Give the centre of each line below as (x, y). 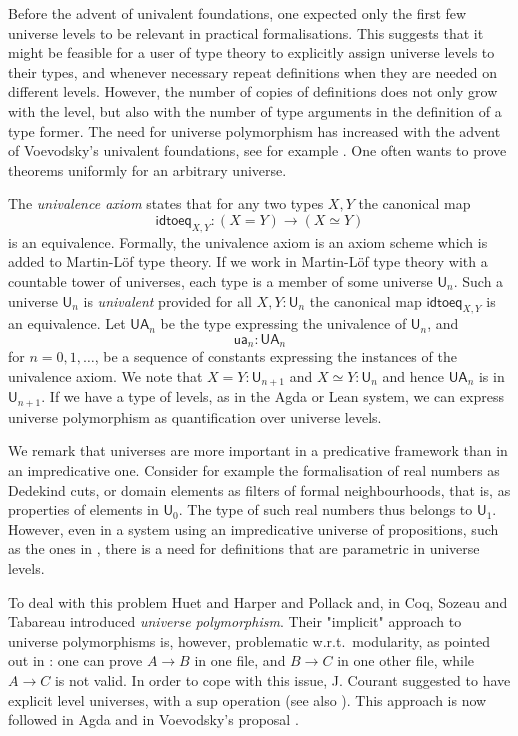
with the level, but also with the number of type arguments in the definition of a (255, 110)
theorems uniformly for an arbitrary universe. (147, 169)
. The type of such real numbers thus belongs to (325, 509)
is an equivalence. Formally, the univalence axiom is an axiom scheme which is (248, 241)
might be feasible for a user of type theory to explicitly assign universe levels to (251, 52)
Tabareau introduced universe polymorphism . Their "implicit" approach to (235, 621)
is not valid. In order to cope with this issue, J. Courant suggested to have (282, 679)
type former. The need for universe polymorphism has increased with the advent (254, 130)
